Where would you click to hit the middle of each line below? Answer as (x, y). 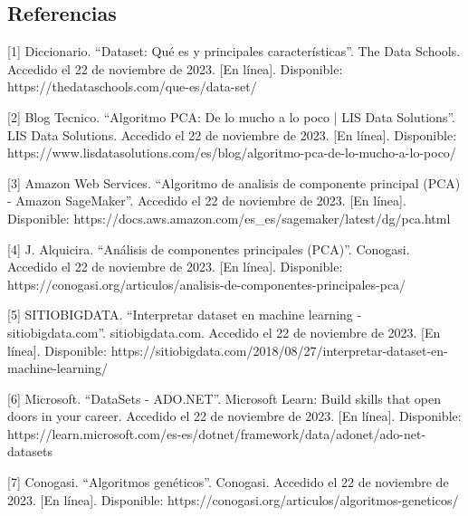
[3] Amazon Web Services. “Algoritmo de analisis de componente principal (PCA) (234, 182)
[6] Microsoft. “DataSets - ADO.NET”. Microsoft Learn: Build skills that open (224, 398)
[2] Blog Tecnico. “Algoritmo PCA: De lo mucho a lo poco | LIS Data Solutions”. (231, 116)
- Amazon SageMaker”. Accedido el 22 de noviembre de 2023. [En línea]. (207, 201)
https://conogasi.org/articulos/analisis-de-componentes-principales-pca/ (207, 284)
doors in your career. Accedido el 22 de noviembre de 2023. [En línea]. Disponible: (234, 416)
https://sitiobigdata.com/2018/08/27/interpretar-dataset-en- (279, 350)
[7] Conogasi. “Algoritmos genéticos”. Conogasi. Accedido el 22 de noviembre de (228, 482)
